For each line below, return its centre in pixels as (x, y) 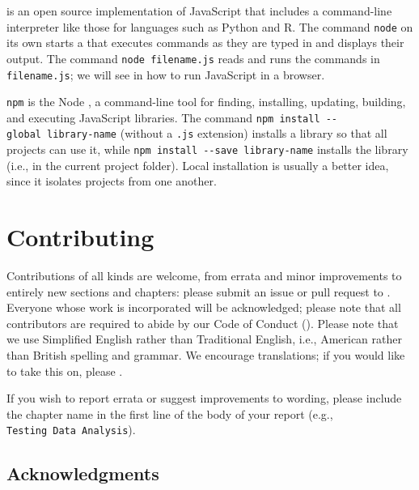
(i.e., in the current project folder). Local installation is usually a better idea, (198, 165)
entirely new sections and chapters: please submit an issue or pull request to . (199, 291)
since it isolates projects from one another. (112, 181)
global (24, 135)
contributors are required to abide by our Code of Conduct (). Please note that (203, 323)
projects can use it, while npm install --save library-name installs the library (207, 149)
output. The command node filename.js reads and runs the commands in (193, 58)
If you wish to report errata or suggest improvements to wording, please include (204, 398)
